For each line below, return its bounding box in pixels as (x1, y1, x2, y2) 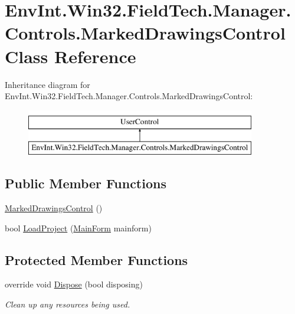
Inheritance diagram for (5, 78, 90, 90)
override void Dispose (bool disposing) (5, 278, 143, 290)
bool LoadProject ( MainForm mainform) (5, 221, 152, 234)
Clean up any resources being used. (5, 298, 130, 310)
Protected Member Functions (5, 250, 188, 269)
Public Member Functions (5, 174, 166, 192)
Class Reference (5, 44, 136, 68)
